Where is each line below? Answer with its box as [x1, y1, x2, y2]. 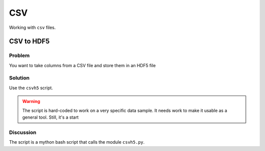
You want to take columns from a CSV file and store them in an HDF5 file [9, 62, 156, 68]
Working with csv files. [9, 25, 56, 30]
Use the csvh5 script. [9, 85, 53, 91]
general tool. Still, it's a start [22, 114, 79, 120]
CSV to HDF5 [9, 37, 50, 46]
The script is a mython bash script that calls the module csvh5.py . [9, 139, 145, 145]
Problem [9, 52, 30, 59]
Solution [9, 75, 30, 81]
